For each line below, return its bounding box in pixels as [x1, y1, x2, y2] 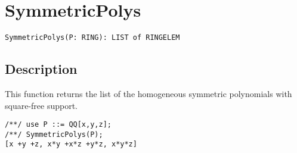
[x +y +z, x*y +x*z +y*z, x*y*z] [5, 140, 137, 149]
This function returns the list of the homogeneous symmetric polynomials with [5, 87, 292, 99]
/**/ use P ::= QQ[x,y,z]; [5, 120, 112, 129]
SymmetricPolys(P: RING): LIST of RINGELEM [5, 33, 180, 42]
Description [5, 60, 78, 78]
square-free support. [5, 99, 78, 111]
